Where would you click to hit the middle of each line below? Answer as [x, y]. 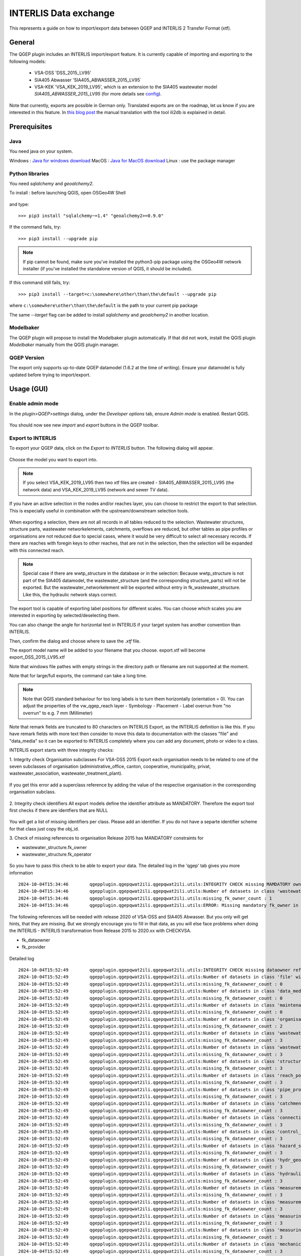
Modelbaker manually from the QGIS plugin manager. [64, 345]
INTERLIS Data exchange [62, 13]
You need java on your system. [41, 151]
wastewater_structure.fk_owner [54, 847]
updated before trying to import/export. [50, 375]
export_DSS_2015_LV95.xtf [37, 657]
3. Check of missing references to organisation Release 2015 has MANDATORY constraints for [106, 838]
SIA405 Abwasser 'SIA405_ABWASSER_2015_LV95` [88, 80]
